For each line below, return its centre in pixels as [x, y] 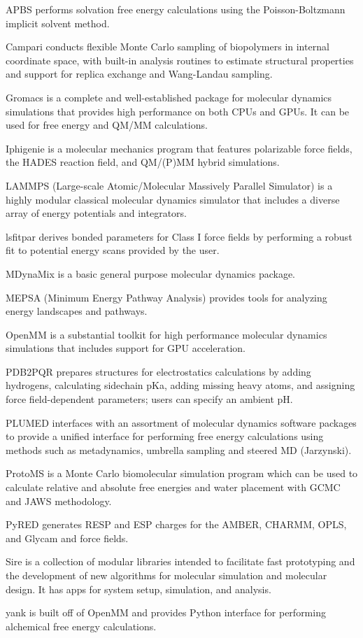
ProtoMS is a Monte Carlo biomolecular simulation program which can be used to [182, 473]
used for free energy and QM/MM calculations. [107, 125]
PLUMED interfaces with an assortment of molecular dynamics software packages [181, 422]
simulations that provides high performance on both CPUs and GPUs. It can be [178, 111]
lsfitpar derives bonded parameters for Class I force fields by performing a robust [179, 236]
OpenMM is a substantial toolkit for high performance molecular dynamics [166, 334]
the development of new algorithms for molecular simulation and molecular [166, 575]
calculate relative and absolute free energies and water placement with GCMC [173, 487]
